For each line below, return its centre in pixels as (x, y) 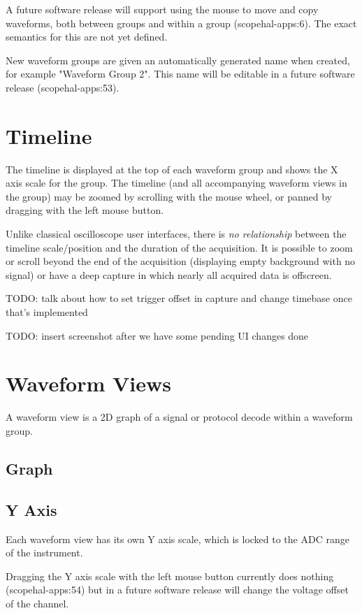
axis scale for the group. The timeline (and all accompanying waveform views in (176, 183)
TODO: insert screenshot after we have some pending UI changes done (157, 335)
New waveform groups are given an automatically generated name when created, (178, 60)
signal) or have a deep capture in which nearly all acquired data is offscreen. (169, 274)
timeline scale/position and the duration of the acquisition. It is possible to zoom (179, 247)
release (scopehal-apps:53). (63, 87)
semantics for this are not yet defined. (87, 37)
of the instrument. (44, 553)
